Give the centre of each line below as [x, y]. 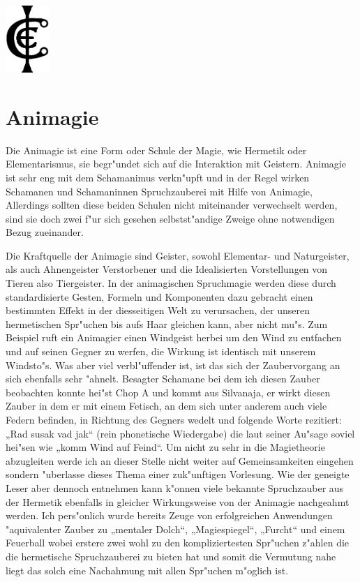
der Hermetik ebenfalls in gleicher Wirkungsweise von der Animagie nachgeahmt [178, 501]
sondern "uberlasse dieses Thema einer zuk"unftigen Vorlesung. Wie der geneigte [178, 474]
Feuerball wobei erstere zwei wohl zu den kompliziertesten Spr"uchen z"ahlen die [178, 543]
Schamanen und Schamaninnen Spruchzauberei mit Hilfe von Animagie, [159, 191]
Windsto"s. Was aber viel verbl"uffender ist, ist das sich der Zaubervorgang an [173, 365]
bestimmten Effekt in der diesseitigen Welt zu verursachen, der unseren [158, 310]
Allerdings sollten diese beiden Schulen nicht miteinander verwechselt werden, [172, 205]
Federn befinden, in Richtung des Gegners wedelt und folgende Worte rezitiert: [174, 419]
